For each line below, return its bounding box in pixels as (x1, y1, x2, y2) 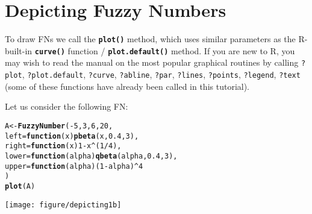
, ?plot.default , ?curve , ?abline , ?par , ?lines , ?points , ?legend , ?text (22, 68, 301, 81)
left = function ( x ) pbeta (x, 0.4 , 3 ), (5, 131, 139, 140)
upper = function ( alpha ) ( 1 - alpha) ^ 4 (5, 162, 143, 171)
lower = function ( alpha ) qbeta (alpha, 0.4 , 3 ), (5, 151, 178, 160)
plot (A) (5, 181, 36, 190)
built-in (5, 44, 33, 57)
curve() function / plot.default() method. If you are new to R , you (34, 44, 295, 57)
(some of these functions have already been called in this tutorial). (5, 80, 249, 92)
